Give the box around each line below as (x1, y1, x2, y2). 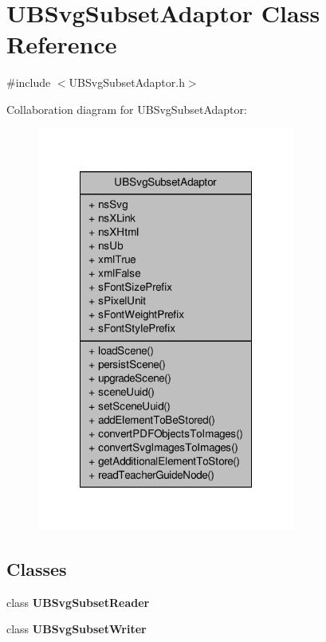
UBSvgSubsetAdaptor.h (69, 74, 185, 91)
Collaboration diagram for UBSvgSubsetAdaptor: (6, 100, 247, 117)
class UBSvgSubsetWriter (6, 620, 147, 637)
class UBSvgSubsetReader (6, 593, 150, 610)
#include (6, 74, 51, 91)
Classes (6, 556, 67, 581)
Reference (6, 28, 117, 61)
